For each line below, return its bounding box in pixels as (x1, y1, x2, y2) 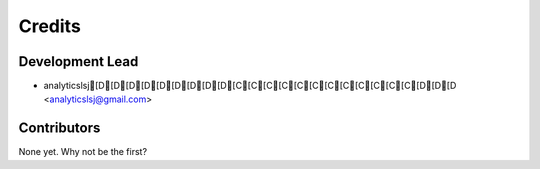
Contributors (18, 120, 101, 137)
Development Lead (18, 53, 139, 70)
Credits (18, 15, 82, 37)
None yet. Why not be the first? (18, 146, 148, 158)
